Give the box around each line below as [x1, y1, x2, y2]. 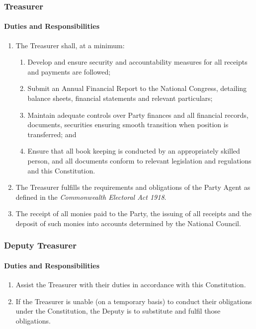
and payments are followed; [27, 66, 111, 77]
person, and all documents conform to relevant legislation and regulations [27, 155, 252, 165]
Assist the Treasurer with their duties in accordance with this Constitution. [15, 279, 246, 290]
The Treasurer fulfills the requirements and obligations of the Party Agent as [15, 182, 251, 192]
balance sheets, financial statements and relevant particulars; [27, 93, 213, 103]
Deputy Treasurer [4, 239, 77, 251]
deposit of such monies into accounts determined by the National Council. [15, 218, 241, 228]
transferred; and [27, 129, 77, 139]
